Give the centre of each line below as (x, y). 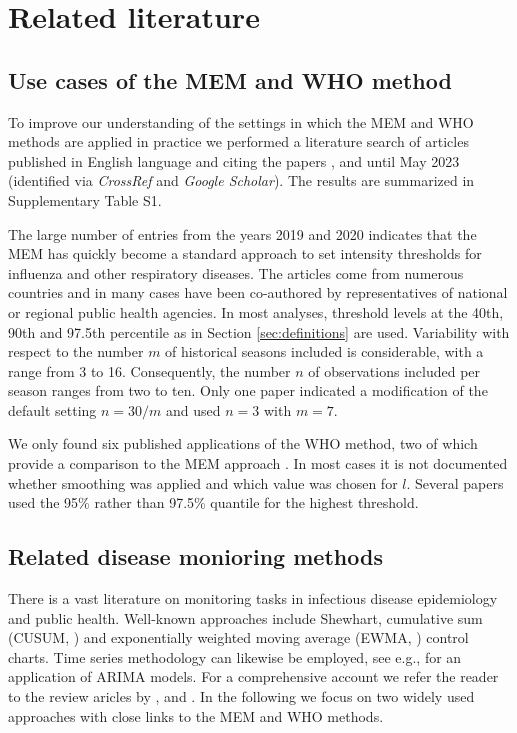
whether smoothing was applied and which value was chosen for (203, 482)
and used (193, 409)
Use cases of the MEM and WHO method (230, 79)
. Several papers (455, 482)
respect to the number (76, 351)
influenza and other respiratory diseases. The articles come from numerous (236, 272)
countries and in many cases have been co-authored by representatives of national (258, 292)
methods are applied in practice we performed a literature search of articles (238, 141)
